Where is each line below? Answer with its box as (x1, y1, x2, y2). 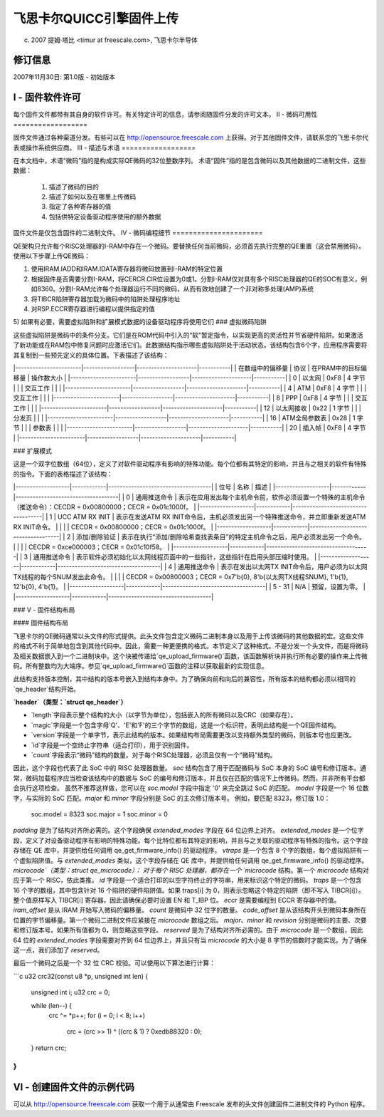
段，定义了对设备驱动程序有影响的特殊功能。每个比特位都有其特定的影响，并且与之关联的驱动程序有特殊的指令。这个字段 (13, 836, 368, 844)
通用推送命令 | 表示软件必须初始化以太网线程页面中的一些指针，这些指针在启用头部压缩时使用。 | (33, 552, 316, 561)
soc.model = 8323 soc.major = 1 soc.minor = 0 (31, 809, 169, 819)
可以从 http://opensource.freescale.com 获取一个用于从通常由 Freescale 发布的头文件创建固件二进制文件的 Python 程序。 (13, 1100, 369, 1108)
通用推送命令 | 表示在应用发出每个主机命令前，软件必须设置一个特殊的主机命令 (135, 492, 366, 502)
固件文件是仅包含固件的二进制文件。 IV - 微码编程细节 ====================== (13, 229, 263, 237)
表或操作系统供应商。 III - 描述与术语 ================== (13, 143, 196, 152)
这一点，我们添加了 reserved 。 (13, 946, 104, 955)
